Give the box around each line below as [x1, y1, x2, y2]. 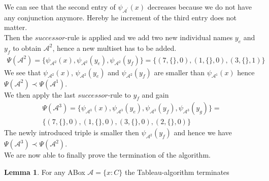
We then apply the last [4, 89, 76, 100]
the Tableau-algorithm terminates [124, 167, 229, 177]
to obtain [13, 42, 42, 53]
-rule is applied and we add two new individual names [65, 32, 233, 42]
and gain [142, 89, 169, 100]
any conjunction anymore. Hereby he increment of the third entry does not [4, 12, 237, 22]
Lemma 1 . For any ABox [4, 167, 85, 177]
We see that [4, 67, 41, 77]
